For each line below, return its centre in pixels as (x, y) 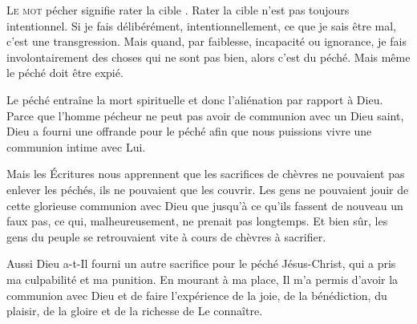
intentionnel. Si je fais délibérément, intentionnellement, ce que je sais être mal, (202, 25)
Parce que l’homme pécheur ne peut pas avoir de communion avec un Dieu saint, (205, 115)
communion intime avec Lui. (76, 146)
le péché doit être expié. (65, 73)
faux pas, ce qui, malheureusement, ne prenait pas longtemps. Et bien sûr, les (197, 221)
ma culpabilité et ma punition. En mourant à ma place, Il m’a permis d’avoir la (202, 279)
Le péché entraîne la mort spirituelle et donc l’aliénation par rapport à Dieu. (195, 99)
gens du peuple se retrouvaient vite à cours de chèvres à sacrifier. (166, 236)
